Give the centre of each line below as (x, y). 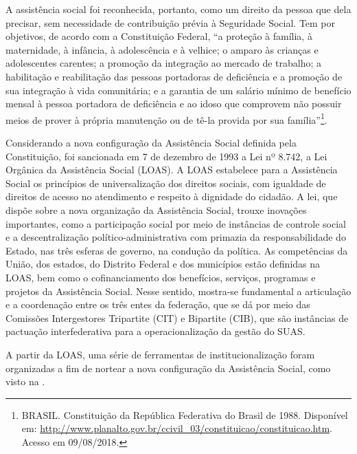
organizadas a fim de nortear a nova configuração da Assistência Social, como (168, 368)
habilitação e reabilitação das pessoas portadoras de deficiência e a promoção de (174, 76)
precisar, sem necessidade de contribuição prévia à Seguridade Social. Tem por (171, 22)
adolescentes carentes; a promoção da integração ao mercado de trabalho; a (164, 63)
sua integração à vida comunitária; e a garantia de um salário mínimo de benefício (178, 90)
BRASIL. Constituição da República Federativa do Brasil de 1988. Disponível (185, 414)
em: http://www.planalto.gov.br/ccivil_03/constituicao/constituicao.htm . (177, 428)
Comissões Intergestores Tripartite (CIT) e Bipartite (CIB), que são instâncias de (177, 317)
